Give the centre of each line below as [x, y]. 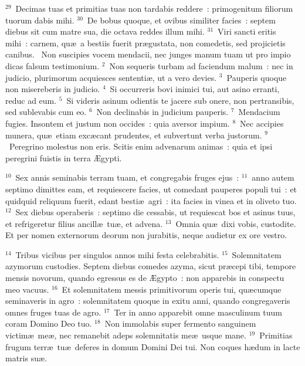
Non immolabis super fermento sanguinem [180, 323]
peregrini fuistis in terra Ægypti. [64, 157]
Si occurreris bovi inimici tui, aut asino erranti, [195, 89]
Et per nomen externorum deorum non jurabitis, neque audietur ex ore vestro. [146, 235]
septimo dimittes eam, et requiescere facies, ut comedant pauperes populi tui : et [151, 189]
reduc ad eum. [31, 100]
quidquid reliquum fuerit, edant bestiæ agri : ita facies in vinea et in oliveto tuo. [151, 200]
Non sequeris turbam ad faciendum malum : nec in [201, 65]
